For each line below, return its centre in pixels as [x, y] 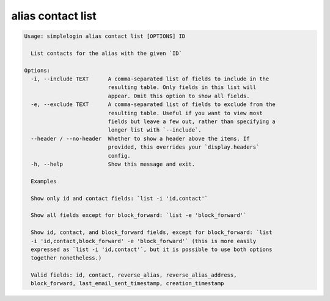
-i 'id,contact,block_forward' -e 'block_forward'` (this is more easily [144, 241]
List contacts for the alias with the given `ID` [107, 53]
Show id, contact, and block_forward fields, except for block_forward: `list [152, 232]
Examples [44, 181]
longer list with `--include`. [155, 130]
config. [119, 156]
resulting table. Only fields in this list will [182, 87]
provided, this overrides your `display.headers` [184, 147]
